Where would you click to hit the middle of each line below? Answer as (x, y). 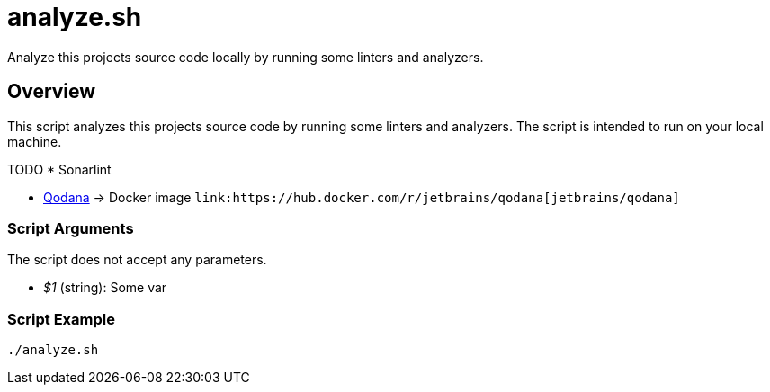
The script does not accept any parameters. (137, 260)
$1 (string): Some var (105, 288)
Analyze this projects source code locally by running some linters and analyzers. (246, 57)
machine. (35, 141)
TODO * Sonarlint (59, 169)
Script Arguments (71, 228)
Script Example (61, 319)
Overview (52, 92)
